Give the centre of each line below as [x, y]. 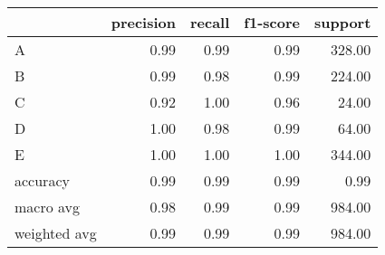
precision [143, 22]
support [342, 22]
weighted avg [56, 233]
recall [210, 22]
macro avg [48, 207]
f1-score [272, 22]
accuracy [42, 180]
